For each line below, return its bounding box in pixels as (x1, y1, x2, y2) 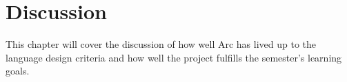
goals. (6, 64, 30, 78)
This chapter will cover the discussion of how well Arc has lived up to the (6, 37, 317, 51)
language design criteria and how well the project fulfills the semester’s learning (6, 50, 342, 64)
